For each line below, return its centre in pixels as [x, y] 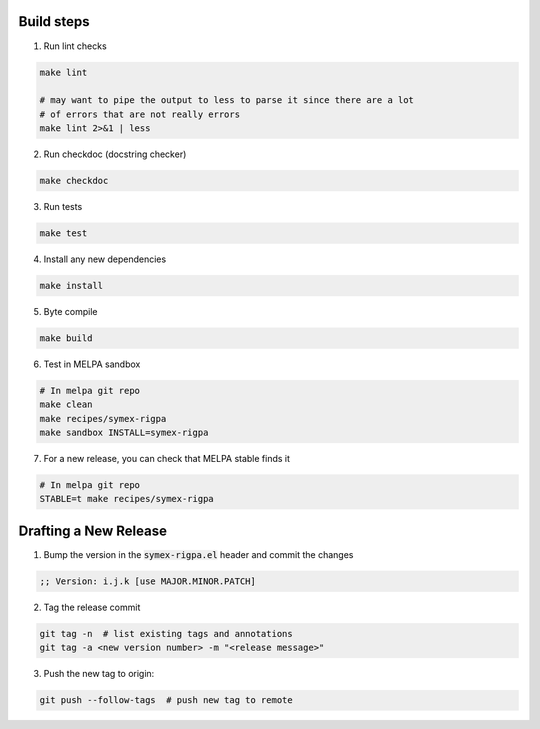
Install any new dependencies [105, 259]
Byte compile [70, 311]
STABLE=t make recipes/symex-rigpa [126, 499]
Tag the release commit [92, 607]
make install [71, 285]
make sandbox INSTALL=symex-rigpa [124, 433]
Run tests [63, 207]
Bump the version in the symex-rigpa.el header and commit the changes [198, 554]
